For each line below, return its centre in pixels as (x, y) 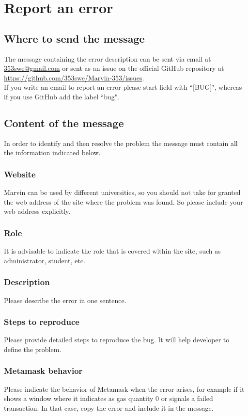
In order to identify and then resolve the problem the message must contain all (121, 143)
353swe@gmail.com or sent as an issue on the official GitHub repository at (114, 68)
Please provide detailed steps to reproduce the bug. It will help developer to (117, 340)
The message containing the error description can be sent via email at (108, 58)
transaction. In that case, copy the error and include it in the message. (109, 408)
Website (20, 174)
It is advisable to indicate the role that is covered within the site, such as (112, 251)
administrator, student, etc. (45, 260)
